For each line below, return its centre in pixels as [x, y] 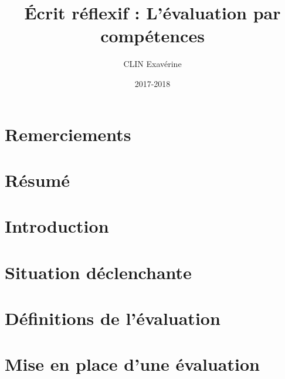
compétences [152, 36]
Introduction [57, 226]
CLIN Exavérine [152, 64]
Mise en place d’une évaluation [132, 364]
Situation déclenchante [98, 272]
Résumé [38, 180]
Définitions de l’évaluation [113, 318]
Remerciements [68, 134]
